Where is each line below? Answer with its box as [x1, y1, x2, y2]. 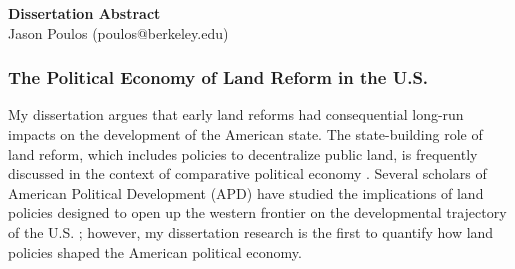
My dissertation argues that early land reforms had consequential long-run [8, 104, 464, 125]
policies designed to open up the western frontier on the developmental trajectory [8, 202, 507, 223]
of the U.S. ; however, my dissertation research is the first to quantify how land [8, 221, 494, 242]
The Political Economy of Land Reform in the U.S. [8, 65, 429, 90]
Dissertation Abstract [8, 3, 161, 23]
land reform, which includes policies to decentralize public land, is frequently [8, 143, 478, 164]
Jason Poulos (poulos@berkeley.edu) [8, 22, 229, 43]
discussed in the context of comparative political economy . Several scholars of [8, 163, 487, 184]
